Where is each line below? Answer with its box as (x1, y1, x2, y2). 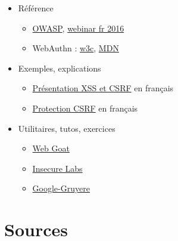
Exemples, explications (18, 61, 101, 74)
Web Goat (32, 142, 70, 155)
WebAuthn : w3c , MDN (32, 42, 119, 54)
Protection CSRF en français (32, 101, 138, 114)
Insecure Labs (32, 162, 83, 174)
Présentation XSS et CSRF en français (32, 82, 174, 94)
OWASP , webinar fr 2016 (32, 21, 124, 34)
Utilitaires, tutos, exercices (18, 122, 115, 134)
